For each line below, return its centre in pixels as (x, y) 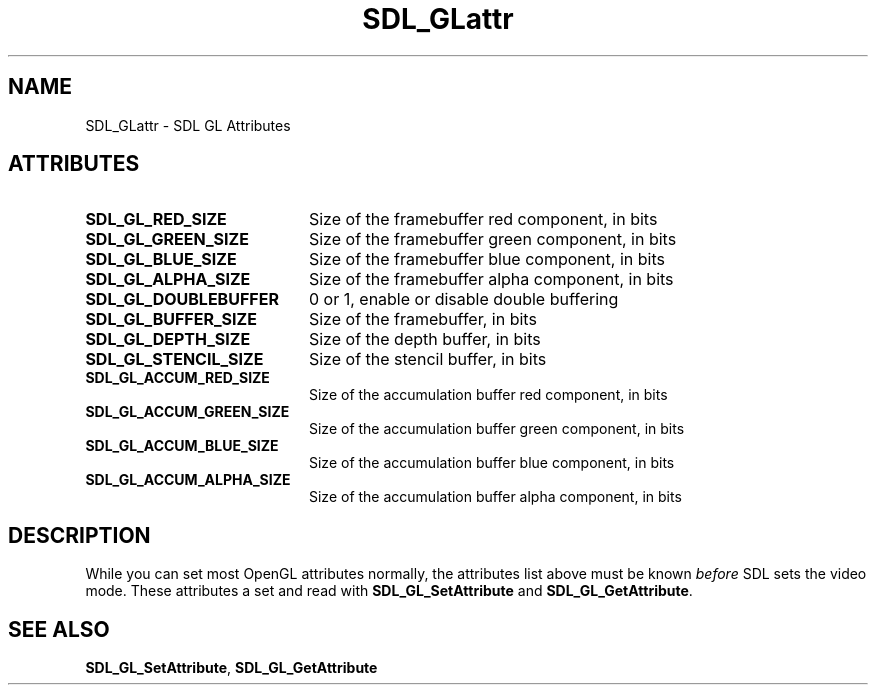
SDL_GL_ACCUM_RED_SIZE (177, 378)
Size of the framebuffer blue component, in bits (486, 259)
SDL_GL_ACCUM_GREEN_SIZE (187, 412)
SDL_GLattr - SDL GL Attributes (188, 125)
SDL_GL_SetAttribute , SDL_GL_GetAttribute (231, 668)
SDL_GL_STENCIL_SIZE (174, 359)
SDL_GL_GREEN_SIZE (167, 239)
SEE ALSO (59, 629)
